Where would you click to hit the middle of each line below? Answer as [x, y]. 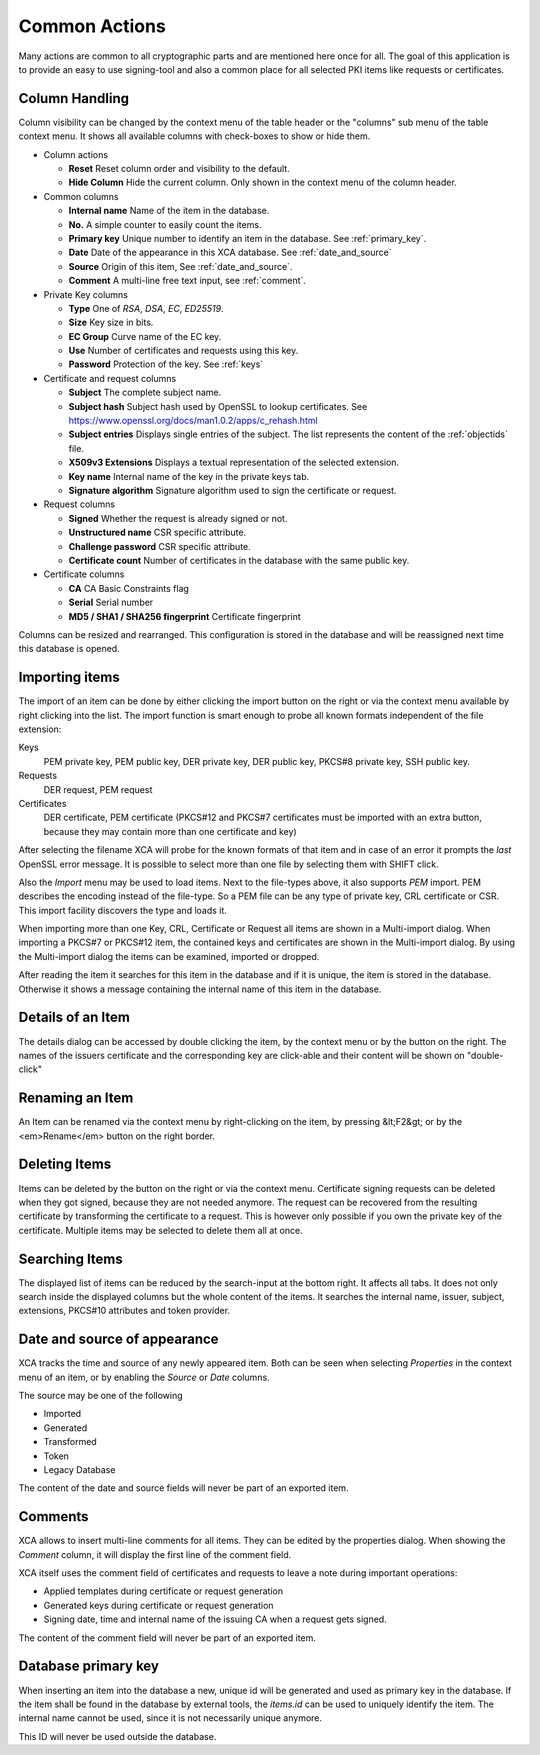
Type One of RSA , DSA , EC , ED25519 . [146, 308]
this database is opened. [69, 649]
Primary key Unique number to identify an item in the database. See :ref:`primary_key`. [247, 238]
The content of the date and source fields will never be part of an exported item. [183, 1488]
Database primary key [89, 1666]
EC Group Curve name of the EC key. [145, 336]
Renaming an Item [76, 1098]
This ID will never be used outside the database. [117, 1736]
